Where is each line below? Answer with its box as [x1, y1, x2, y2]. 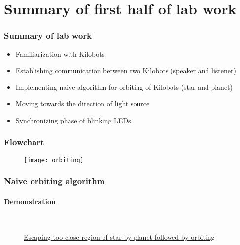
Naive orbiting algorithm [4, 175, 105, 187]
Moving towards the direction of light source [15, 98, 150, 109]
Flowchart [4, 136, 44, 148]
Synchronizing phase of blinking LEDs [15, 115, 131, 125]
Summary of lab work [4, 29, 92, 41]
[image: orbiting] [24, 156, 84, 163]
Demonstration [4, 196, 56, 206]
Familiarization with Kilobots [15, 48, 105, 59]
